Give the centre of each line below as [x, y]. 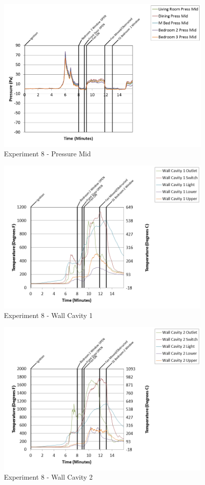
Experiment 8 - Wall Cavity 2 [48, 477]
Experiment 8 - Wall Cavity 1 [48, 315]
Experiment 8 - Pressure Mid [47, 154]
